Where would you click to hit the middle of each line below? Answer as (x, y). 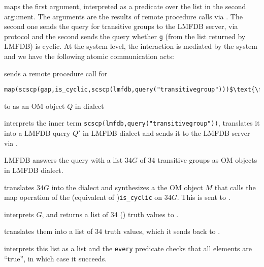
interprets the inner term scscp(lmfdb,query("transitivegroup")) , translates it (132, 123)
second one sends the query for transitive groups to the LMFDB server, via (121, 26)
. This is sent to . (204, 197)
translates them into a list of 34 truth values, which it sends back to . (112, 231)
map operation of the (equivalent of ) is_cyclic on (83, 197)
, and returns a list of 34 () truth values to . (110, 214)
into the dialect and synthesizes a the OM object (127, 187)
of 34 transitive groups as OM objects (199, 160)
